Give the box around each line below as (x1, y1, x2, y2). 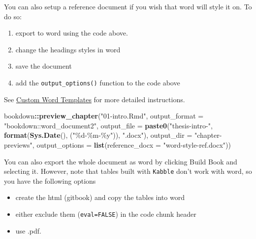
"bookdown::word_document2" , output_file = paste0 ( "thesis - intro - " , (4, 120, 213, 130)
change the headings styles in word (15, 44, 121, 54)
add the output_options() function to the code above (15, 77, 180, 87)
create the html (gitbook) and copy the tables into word (15, 192, 185, 202)
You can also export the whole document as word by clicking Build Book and (4, 156, 237, 166)
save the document (15, 61, 72, 71)
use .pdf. (15, 225, 42, 236)
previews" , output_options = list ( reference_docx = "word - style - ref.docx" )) (4, 140, 231, 150)
